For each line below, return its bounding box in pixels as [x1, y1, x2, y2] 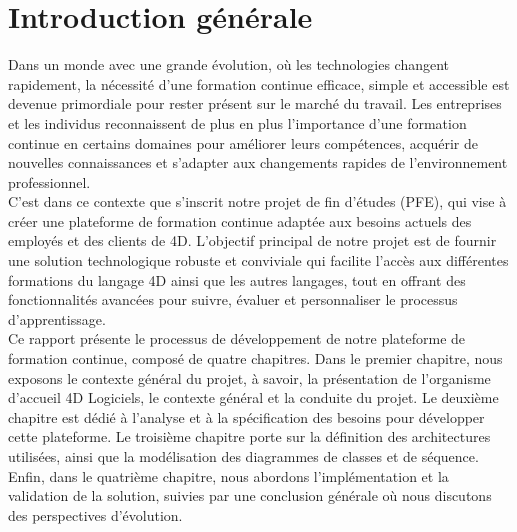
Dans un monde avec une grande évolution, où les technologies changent [8, 54, 450, 75]
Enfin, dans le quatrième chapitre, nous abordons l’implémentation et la [8, 465, 449, 486]
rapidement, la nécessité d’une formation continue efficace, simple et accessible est [8, 73, 510, 94]
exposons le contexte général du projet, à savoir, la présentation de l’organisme [8, 367, 491, 388]
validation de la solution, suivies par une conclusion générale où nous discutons [8, 485, 492, 506]
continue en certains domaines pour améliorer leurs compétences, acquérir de [8, 132, 478, 153]
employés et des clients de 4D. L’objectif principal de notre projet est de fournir [8, 230, 497, 251]
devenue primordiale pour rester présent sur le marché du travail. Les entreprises [8, 93, 502, 114]
